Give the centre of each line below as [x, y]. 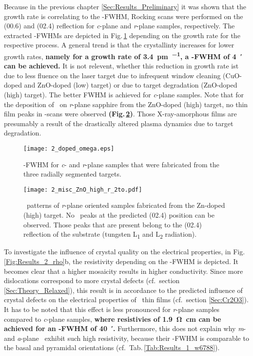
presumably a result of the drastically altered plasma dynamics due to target [119, 123]
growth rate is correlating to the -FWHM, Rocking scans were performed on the [124, 16]
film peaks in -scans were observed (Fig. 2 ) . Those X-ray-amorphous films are [120, 114]
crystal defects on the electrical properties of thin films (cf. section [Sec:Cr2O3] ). [126, 300]
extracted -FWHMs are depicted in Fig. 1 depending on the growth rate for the [122, 35]
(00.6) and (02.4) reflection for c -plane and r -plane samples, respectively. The [119, 26]
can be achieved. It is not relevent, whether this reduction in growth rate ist [121, 66]
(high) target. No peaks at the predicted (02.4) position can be [119, 215]
